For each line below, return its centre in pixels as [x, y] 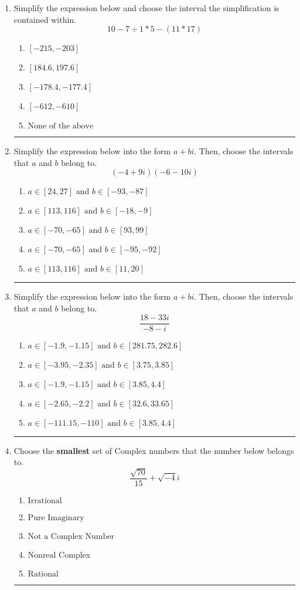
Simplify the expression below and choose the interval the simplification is [146, 8]
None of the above [61, 126]
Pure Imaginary [56, 518]
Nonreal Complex [59, 555]
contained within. [45, 19]
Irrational [45, 501]
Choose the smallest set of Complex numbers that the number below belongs [154, 450]
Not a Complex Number [71, 536]
